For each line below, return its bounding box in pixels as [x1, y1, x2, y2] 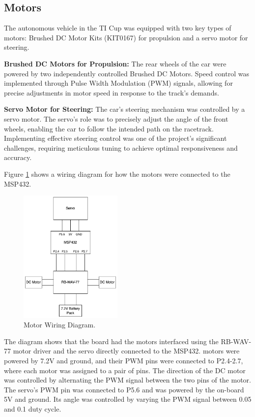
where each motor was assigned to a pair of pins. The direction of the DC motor [4, 365, 246, 375]
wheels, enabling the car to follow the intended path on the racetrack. [4, 123, 214, 133]
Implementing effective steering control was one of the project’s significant [4, 133, 227, 143]
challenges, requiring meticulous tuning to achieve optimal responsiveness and [4, 142, 238, 153]
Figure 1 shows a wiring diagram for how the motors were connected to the [4, 168, 230, 179]
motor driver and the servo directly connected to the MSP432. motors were [13, 346, 240, 356]
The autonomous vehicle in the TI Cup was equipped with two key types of [4, 23, 231, 33]
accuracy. [4, 152, 32, 162]
